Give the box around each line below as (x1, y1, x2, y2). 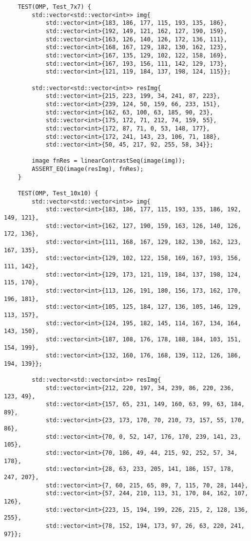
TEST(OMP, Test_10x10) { (18, 190, 98, 197)
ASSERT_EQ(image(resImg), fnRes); (32, 166, 144, 173)
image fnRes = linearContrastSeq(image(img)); (32, 157, 186, 165)
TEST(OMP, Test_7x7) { (18, 3, 91, 10)
